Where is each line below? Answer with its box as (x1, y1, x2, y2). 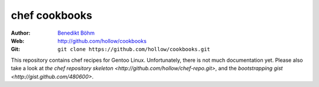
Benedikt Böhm (57, 29, 95, 36)
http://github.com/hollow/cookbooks (57, 37, 147, 44)
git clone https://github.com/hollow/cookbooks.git (57, 46, 211, 53)
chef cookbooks (11, 9, 93, 22)
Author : (11, 29, 31, 36)
